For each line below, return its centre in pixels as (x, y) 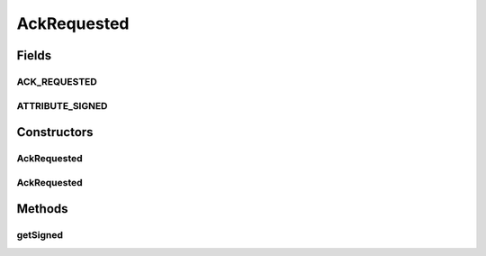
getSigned (40, 235)
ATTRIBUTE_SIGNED (62, 105)
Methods (42, 209)
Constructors (55, 132)
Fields (34, 55)
